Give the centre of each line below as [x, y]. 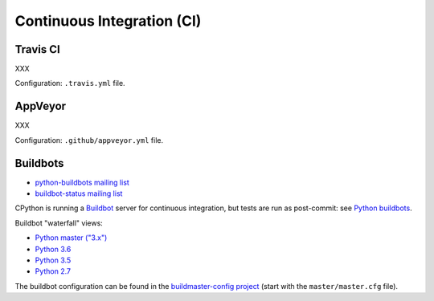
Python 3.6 [53, 249]
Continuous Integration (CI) [108, 21]
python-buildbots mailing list [82, 182]
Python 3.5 [53, 260]
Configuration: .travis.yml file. [70, 83]
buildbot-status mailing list [79, 193]
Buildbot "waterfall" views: [59, 223]
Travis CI [37, 49]
